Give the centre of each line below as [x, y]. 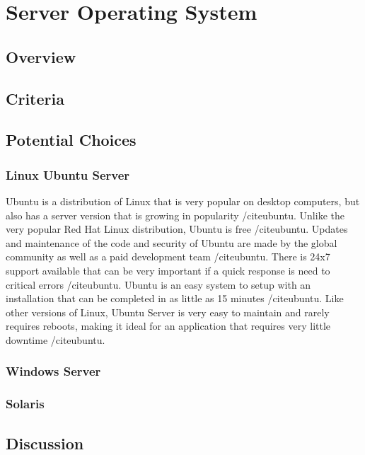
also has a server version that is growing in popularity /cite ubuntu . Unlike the [175, 215]
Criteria [35, 98]
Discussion [45, 443]
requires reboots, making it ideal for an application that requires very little [168, 326]
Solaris [25, 404]
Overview [41, 56]
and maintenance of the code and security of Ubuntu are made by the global [172, 242]
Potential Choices [71, 140]
